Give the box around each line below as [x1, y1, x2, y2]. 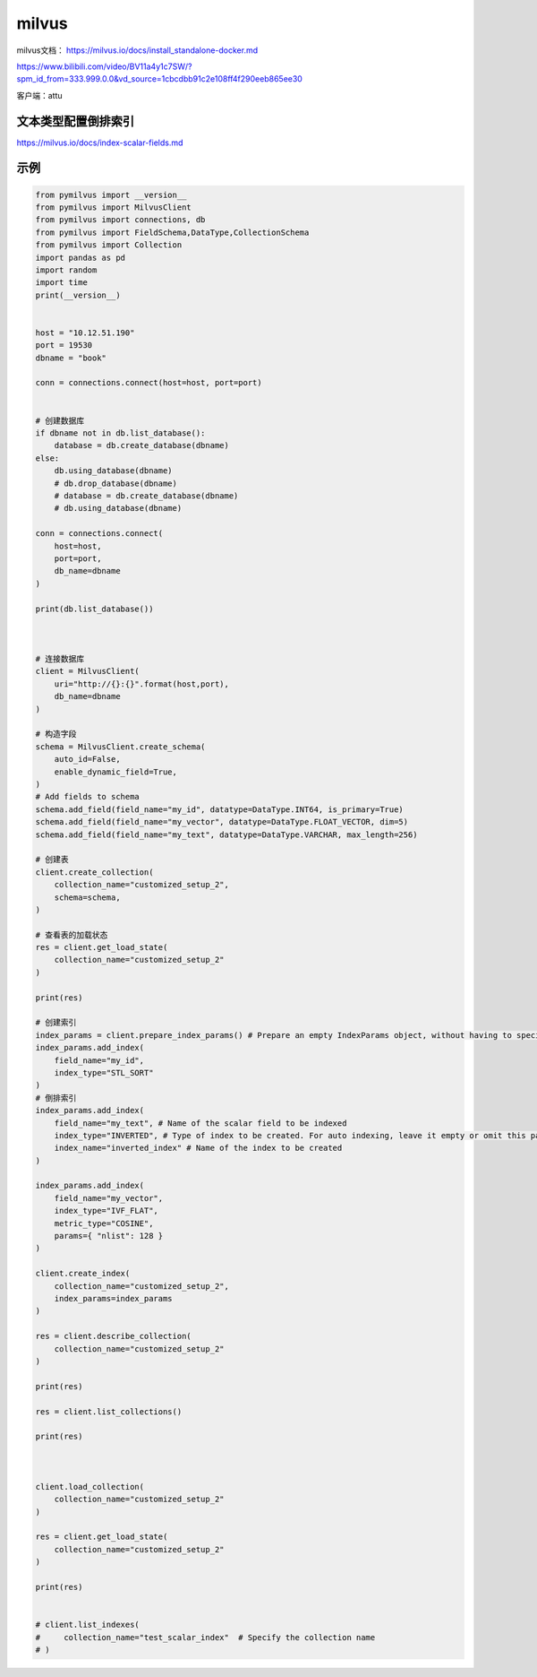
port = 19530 [35, 341, 93, 350]
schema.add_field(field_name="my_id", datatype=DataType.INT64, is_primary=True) [35, 804, 405, 815]
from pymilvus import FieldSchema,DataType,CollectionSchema [35, 227, 310, 238]
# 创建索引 [35, 1017, 77, 1028]
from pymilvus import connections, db [35, 215, 206, 225]
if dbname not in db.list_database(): [35, 428, 206, 438]
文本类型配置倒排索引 [16, 113, 134, 129]
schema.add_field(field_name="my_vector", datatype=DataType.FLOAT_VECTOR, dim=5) [35, 817, 409, 827]
